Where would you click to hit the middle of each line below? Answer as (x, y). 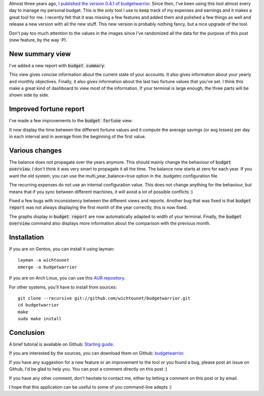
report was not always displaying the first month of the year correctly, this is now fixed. (98, 207)
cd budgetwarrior (38, 305)
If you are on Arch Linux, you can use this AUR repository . (67, 278)
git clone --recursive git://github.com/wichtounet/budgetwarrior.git (104, 298)
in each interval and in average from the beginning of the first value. (77, 136)
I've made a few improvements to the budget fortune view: (71, 121)
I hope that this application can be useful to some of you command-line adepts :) (90, 387)
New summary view (40, 54)
